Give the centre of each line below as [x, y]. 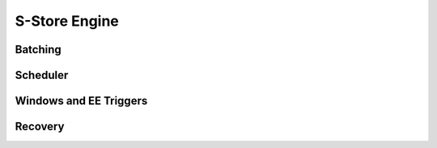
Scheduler [42, 75]
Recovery [40, 127]
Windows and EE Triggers [81, 101]
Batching [38, 49]
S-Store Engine [67, 21]
